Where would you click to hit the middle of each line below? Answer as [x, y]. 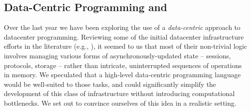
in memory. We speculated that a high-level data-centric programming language [122, 75]
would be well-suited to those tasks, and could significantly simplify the [110, 84]
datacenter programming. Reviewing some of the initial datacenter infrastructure [124, 36]
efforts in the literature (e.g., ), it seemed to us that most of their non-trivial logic [125, 46]
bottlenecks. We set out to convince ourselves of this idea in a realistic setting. [120, 103]
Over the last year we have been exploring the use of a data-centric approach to [122, 27]
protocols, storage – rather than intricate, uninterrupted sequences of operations [123, 65]
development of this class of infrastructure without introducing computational [119, 93]
